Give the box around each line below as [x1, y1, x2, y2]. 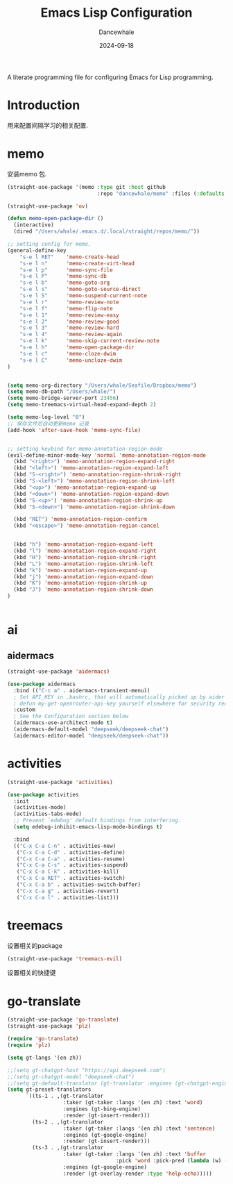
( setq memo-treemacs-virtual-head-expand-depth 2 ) [7, 401, 157, 408]
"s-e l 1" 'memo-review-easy [19, 311, 119, 319]
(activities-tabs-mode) [13, 810, 82, 817]
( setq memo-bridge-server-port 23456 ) [7, 394, 119, 402]
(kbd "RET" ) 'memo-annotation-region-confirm [13, 516, 148, 523]
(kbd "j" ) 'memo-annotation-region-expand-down [13, 573, 154, 581]
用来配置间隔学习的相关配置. [7, 121, 89, 129]
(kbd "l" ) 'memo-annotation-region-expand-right [13, 547, 157, 555]
